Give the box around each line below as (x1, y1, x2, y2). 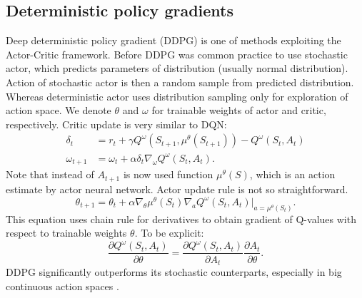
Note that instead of (6, 167, 94, 182)
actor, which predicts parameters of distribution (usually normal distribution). (6, 61, 348, 76)
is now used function (123, 167, 213, 182)
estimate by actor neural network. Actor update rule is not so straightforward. (6, 181, 348, 196)
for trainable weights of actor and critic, (151, 103, 326, 118)
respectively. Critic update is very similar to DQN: (6, 116, 227, 131)
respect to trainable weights (6, 225, 127, 240)
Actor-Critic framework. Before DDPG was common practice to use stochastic (6, 46, 348, 61)
